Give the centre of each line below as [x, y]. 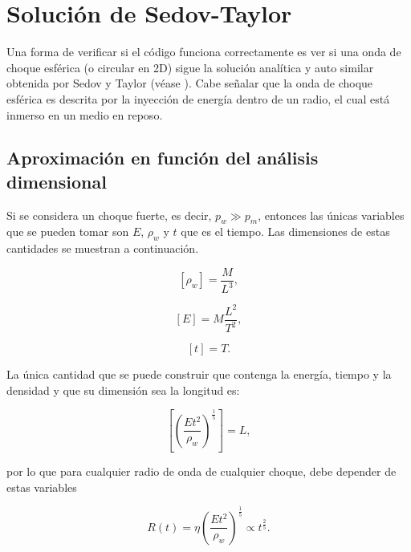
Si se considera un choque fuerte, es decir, [109, 215]
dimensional [57, 181]
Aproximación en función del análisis [163, 158]
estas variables [42, 487]
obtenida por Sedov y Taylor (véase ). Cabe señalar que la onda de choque [190, 83]
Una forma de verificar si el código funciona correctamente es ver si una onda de [204, 52]
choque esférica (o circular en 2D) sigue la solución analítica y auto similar [190, 67]
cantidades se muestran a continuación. [103, 248]
